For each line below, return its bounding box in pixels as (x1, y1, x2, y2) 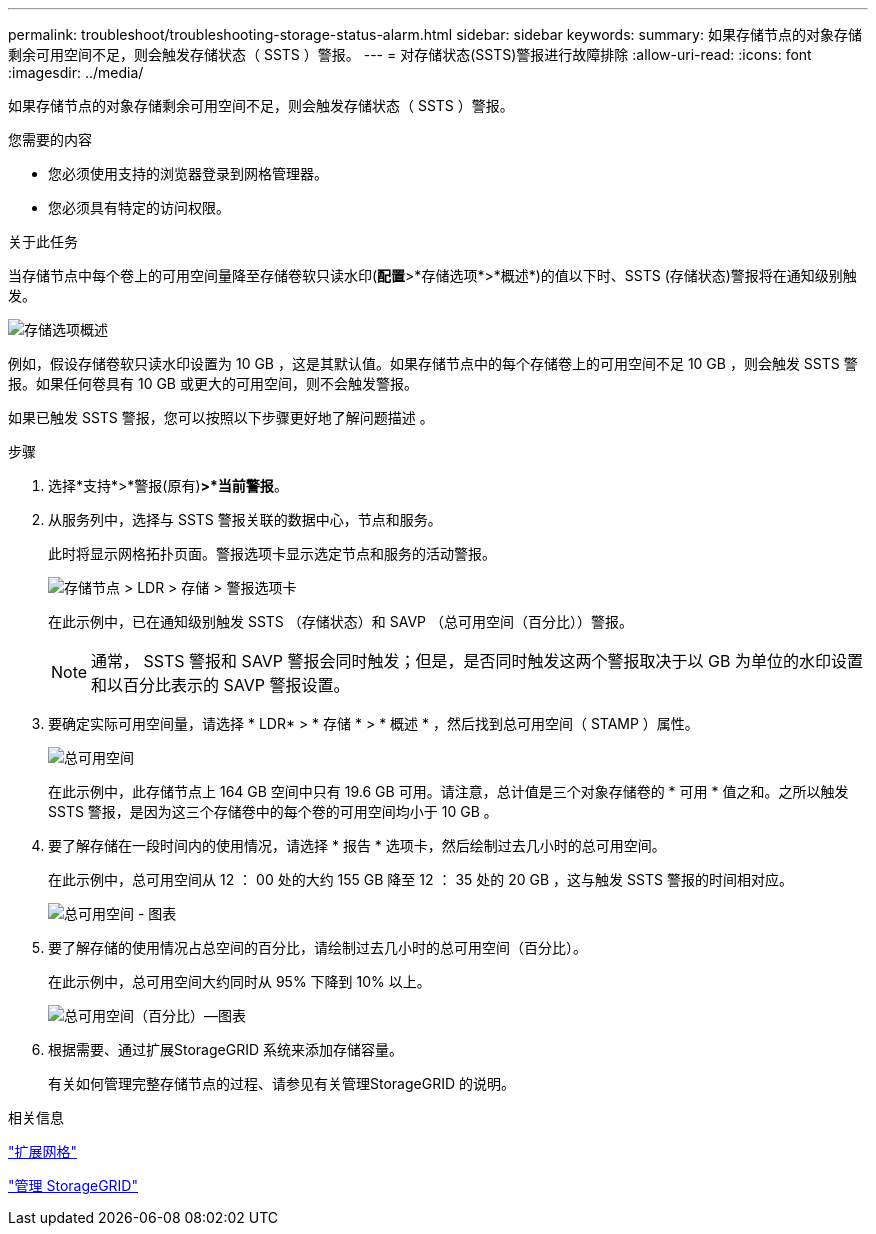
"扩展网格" (8, 1143, 78, 1160)
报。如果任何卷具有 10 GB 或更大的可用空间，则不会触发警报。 (8, 375, 418, 392)
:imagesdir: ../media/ (8, 64, 144, 81)
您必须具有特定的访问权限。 (48, 199, 230, 216)
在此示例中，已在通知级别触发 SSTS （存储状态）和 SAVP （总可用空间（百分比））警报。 (48, 613, 633, 630)
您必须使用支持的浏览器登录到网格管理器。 (48, 165, 328, 182)
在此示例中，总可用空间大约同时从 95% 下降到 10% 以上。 (48, 973, 431, 990)
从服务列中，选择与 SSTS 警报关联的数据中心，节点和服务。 (48, 511, 442, 528)
